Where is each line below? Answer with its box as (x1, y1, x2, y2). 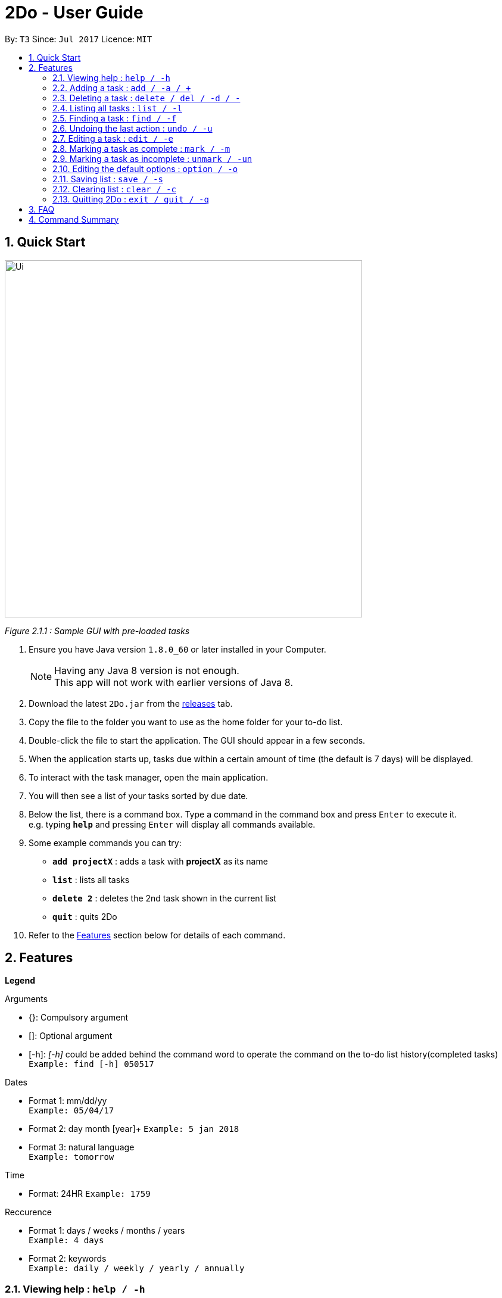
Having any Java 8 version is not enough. (54, 664, 239, 676)
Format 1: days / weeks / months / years (29, 1225, 185, 1236)
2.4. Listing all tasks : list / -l (52, 102, 182, 113)
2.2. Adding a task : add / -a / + (52, 82, 191, 93)
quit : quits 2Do (52, 911, 117, 922)
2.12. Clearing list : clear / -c (52, 183, 176, 194)
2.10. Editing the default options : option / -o (52, 163, 238, 174)
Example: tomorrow (29, 1152, 114, 1162)
